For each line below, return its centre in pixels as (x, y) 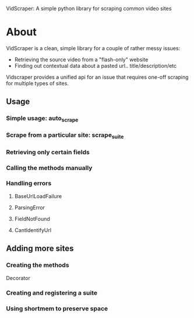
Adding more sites (40, 249)
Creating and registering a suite (52, 293)
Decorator (18, 278)
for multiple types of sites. (37, 83)
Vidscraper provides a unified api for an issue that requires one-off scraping (97, 77)
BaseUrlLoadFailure (38, 196)
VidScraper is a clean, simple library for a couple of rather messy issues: (93, 48)
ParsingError (30, 208)
